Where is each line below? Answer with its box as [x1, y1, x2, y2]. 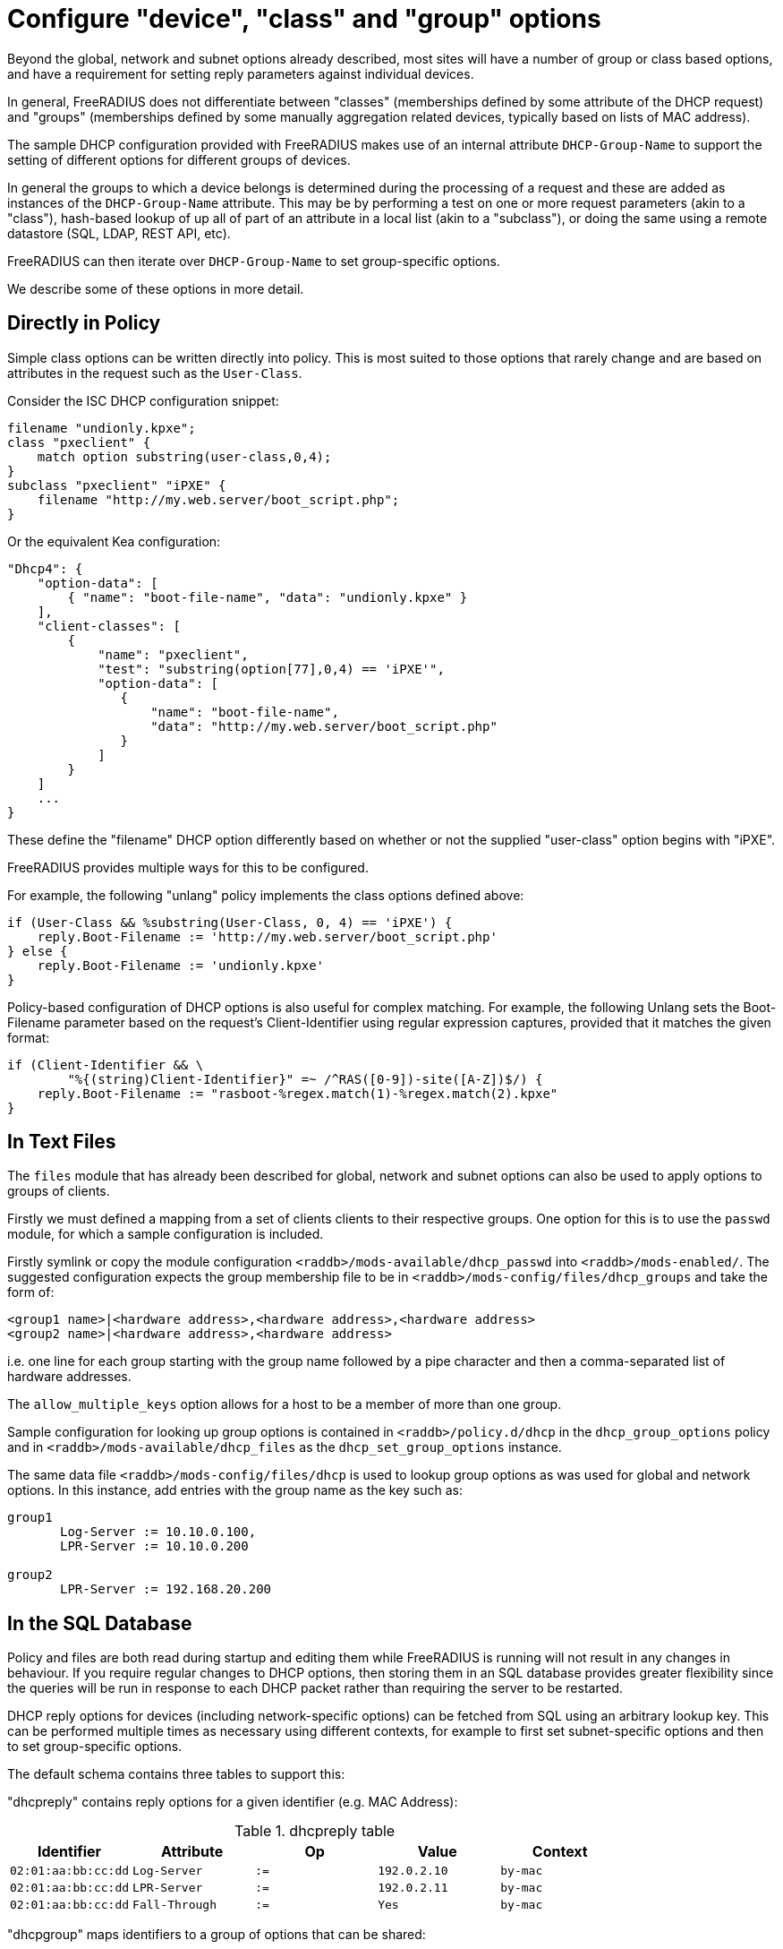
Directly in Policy [7, 312, 161, 335]
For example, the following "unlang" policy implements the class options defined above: [7, 887, 524, 903]
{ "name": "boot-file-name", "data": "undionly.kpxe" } [67, 589, 468, 605]
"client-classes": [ [37, 618, 181, 633]
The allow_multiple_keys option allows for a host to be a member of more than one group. [7, 1396, 562, 1412]
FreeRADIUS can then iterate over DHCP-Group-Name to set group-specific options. [7, 253, 500, 269]
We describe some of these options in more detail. [7, 280, 304, 296]
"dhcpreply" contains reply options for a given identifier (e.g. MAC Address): [7, 1794, 458, 1810]
